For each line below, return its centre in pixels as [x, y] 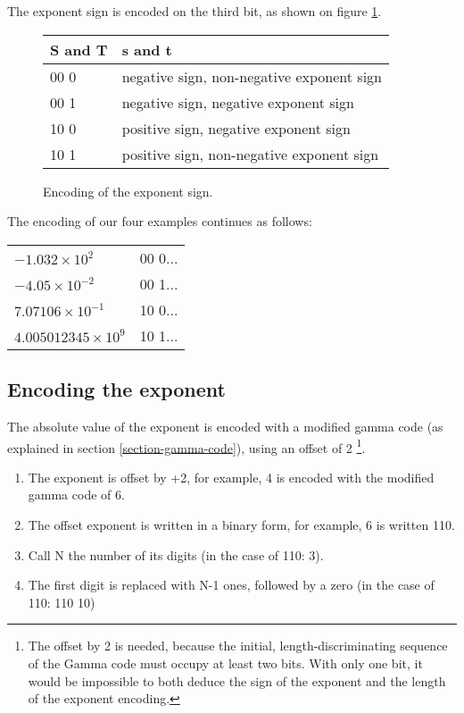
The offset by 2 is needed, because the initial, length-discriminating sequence [238, 646]
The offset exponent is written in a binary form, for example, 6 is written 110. [241, 525]
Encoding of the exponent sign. [128, 191]
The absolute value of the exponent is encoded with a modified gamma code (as [225, 426]
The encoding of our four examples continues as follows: [160, 221]
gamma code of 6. [76, 495]
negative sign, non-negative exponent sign [252, 76]
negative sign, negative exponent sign [238, 102]
